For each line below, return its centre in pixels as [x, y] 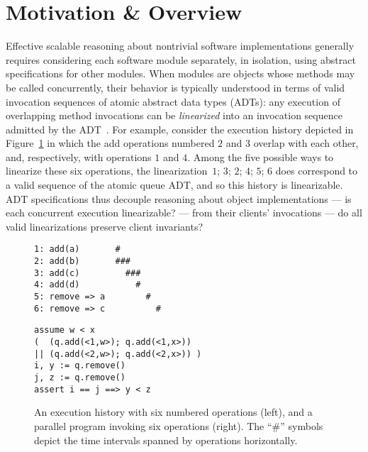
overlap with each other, [306, 143]
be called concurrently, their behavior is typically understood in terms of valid [175, 87]
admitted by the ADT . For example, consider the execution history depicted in [180, 129]
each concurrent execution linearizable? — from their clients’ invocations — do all [184, 213]
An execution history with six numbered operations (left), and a [173, 412]
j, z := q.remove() [80, 377]
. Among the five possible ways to [261, 156]
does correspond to [317, 171]
